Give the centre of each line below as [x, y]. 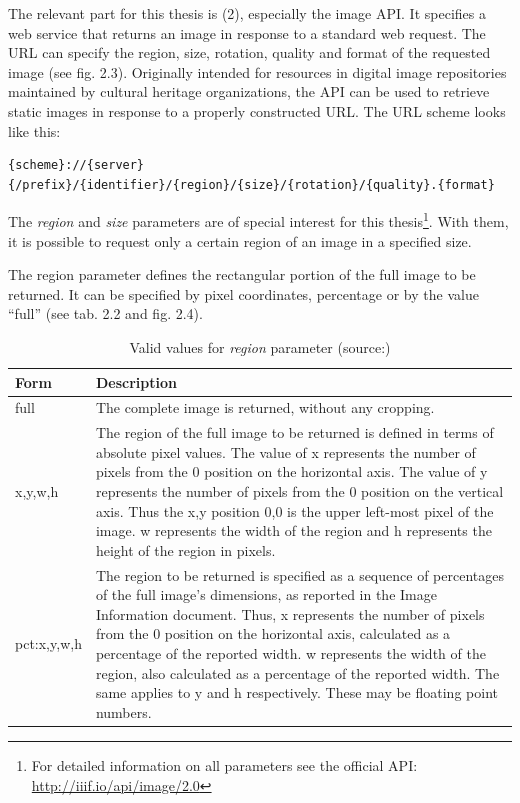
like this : [34, 130]
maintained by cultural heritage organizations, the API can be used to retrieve [249, 91]
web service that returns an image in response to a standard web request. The [247, 32]
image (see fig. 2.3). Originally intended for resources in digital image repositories [257, 71]
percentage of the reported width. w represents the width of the [290, 653]
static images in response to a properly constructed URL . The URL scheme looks [257, 110]
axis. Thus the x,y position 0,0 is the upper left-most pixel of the [294, 510]
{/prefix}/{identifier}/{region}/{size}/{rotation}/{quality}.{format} [251, 184]
